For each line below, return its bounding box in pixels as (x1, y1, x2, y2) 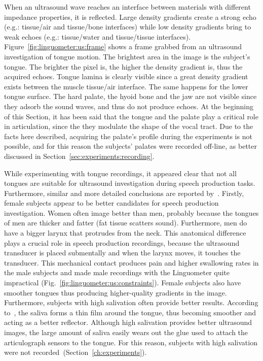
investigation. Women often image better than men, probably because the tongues (4, 207, 259, 218)
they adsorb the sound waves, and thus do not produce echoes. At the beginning (4, 101, 254, 111)
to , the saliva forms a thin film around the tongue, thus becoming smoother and (4, 307, 256, 317)
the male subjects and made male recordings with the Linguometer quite (4, 267, 230, 278)
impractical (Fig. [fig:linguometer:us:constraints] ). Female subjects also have (4, 277, 241, 288)
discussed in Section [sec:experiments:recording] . (4, 150, 155, 161)
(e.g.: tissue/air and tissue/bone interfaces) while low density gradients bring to (4, 21, 251, 32)
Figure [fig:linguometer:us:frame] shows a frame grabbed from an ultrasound (4, 41, 242, 52)
